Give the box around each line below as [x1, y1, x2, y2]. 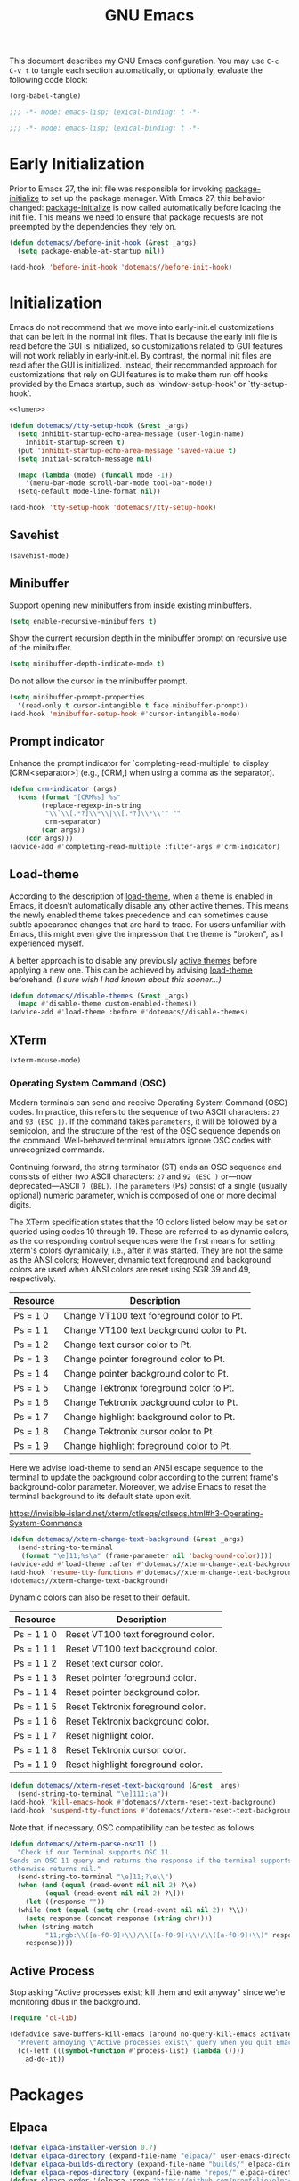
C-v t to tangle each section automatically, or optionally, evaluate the [9, 65, 263, 76]
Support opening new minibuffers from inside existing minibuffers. [9, 600, 252, 610]
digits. [9, 1200, 32, 1210]
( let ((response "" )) [25, 1897, 105, 1907]
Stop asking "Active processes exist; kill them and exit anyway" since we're [9, 1987, 286, 1998]
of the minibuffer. [9, 642, 73, 653]
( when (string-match [17, 1922, 93, 1931]
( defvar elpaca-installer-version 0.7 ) [9, 2144, 158, 2153]
